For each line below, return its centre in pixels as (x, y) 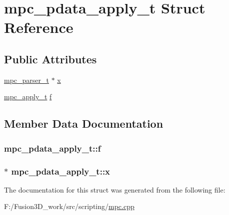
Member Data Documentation (84, 123)
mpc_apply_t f (28, 97)
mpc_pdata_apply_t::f (52, 148)
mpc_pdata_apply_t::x (61, 171)
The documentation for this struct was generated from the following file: (115, 189)
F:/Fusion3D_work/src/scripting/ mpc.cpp (69, 206)
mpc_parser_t (26, 80)
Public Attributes (50, 59)
